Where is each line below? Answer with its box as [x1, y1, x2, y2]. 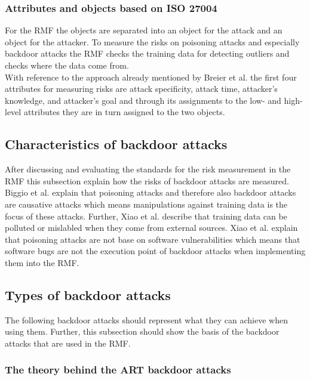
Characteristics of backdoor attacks [5, 135, 228, 153]
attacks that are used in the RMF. [5, 336, 131, 349]
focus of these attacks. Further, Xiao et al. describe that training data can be [5, 209, 287, 222]
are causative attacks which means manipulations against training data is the [5, 197, 288, 210]
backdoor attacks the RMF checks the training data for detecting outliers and [5, 47, 290, 60]
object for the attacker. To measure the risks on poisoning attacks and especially [5, 35, 300, 48]
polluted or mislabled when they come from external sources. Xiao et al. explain [5, 221, 298, 234]
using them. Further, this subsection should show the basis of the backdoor [5, 325, 280, 338]
